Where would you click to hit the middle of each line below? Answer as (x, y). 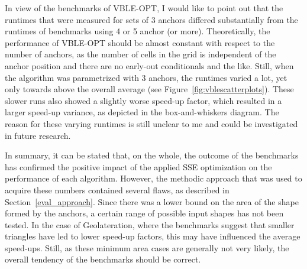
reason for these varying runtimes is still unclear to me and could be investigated (151, 123)
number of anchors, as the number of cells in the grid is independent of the (140, 54)
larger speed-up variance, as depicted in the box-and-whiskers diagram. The (142, 112)
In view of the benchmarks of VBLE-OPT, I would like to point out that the (144, 8)
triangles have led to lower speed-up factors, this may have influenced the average (153, 236)
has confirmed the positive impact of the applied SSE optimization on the (138, 166)
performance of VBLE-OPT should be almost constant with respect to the (140, 42)
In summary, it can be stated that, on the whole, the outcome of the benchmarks (152, 155)
